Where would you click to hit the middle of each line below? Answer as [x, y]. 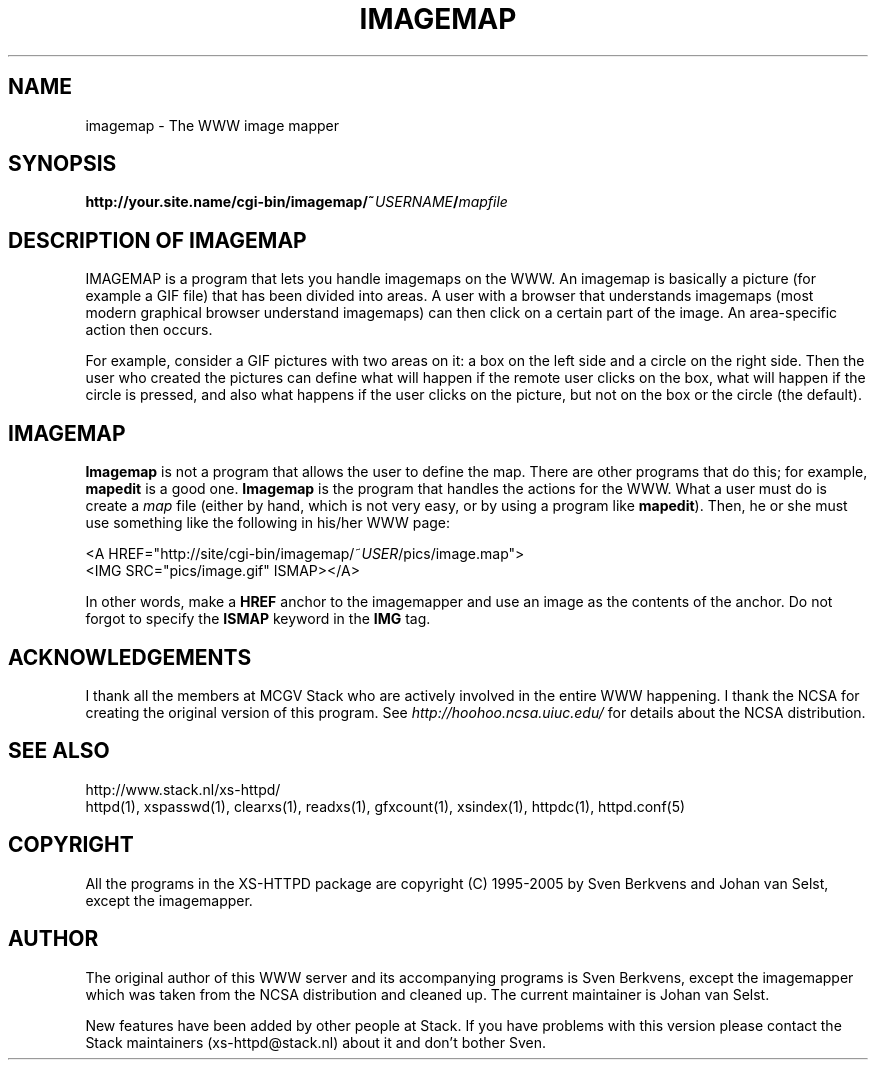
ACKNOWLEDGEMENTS [130, 657]
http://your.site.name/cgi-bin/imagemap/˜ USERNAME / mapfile [296, 202]
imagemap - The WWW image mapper [212, 125]
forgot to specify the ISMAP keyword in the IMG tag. [258, 619]
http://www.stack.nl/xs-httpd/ [183, 789]
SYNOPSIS [62, 164]
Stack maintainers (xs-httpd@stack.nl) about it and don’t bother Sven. [315, 1042]
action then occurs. [149, 330]
